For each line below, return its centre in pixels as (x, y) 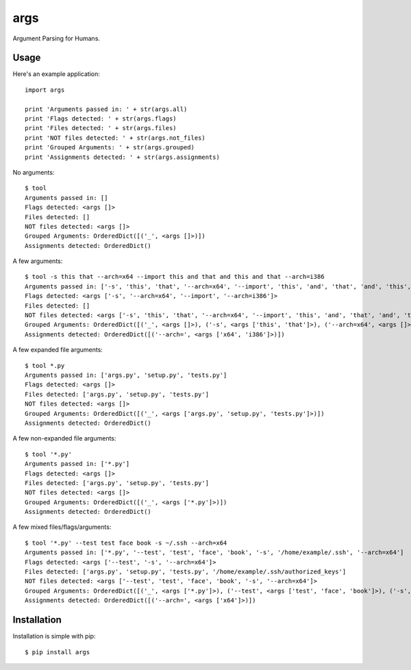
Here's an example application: (57, 74)
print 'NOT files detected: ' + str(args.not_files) (115, 138)
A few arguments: (38, 261)
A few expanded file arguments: (58, 350)
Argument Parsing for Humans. (57, 38)
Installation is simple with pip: (54, 636)
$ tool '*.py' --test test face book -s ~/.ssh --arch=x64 (126, 543)
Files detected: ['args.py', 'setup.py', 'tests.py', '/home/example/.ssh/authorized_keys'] (186, 572)
